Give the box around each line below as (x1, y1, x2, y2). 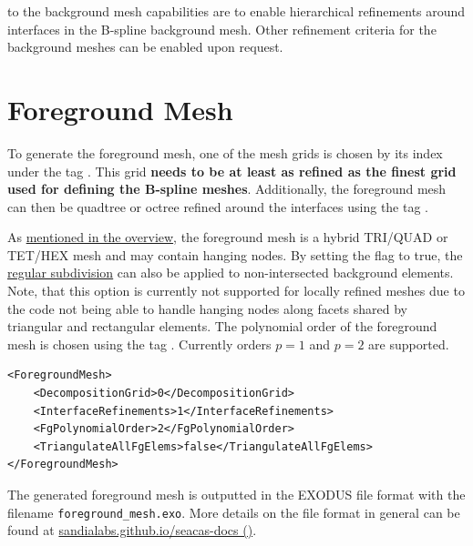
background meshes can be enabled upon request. (7, 37, 283, 56)
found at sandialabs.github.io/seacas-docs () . (7, 521, 257, 540)
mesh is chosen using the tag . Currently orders (7, 334, 272, 353)
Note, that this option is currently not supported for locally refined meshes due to (7, 281, 465, 300)
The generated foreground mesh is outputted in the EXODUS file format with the (7, 485, 466, 503)
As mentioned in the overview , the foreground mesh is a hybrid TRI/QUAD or (7, 227, 448, 247)
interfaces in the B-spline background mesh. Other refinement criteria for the (7, 19, 437, 38)
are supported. (368, 334, 449, 353)
